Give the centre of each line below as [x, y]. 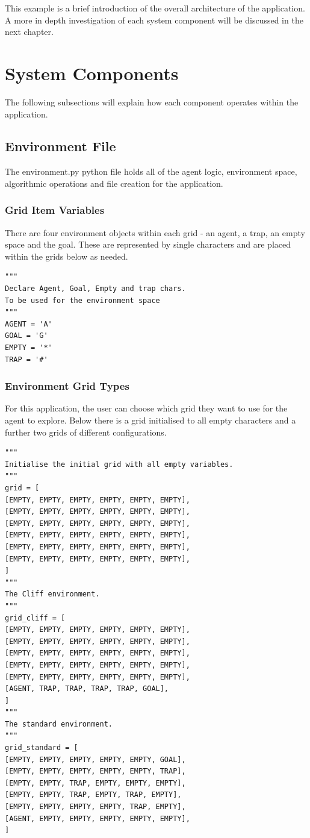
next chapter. [29, 32]
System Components [92, 73]
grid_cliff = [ [35, 618]
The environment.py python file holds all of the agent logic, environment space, [151, 171]
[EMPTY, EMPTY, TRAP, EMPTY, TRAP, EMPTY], [93, 795]
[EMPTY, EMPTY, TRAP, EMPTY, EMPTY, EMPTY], [95, 783]
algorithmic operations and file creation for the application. [114, 183]
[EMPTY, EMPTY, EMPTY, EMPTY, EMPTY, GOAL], [95, 759]
